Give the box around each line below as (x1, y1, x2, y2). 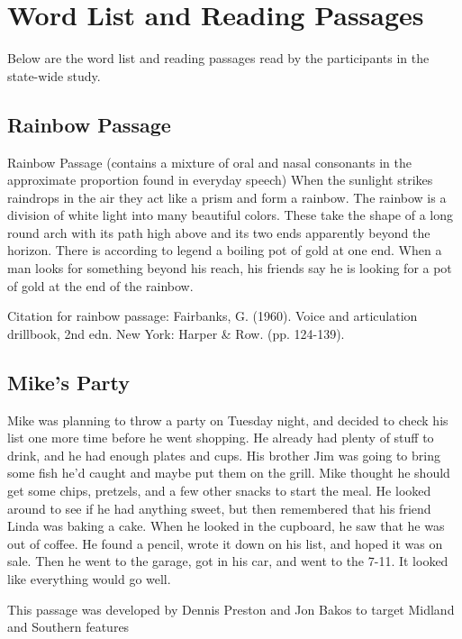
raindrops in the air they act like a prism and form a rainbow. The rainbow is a (7, 187, 447, 206)
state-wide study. (7, 66, 101, 85)
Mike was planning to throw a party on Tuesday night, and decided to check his (7, 410, 448, 429)
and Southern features (7, 617, 130, 636)
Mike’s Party (7, 368, 131, 396)
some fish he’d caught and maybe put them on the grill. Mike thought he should (7, 463, 450, 482)
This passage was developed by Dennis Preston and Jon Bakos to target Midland (7, 599, 455, 618)
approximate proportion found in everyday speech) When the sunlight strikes (7, 170, 433, 189)
